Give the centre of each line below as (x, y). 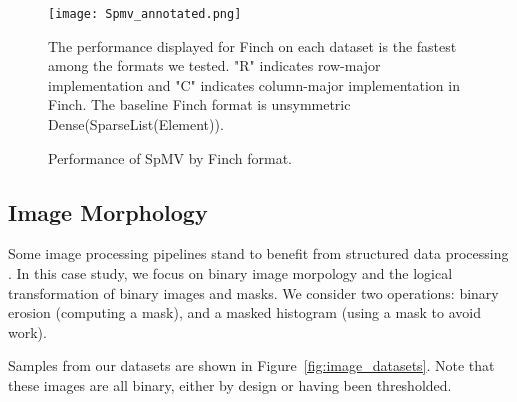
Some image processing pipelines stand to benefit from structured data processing (258, 253)
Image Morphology (108, 211)
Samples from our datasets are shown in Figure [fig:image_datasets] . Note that (251, 365)
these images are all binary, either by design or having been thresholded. (230, 384)
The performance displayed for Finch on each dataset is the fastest (252, 45)
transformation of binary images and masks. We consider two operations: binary (253, 292)
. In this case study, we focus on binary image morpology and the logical (230, 273)
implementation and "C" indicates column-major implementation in (254, 84)
